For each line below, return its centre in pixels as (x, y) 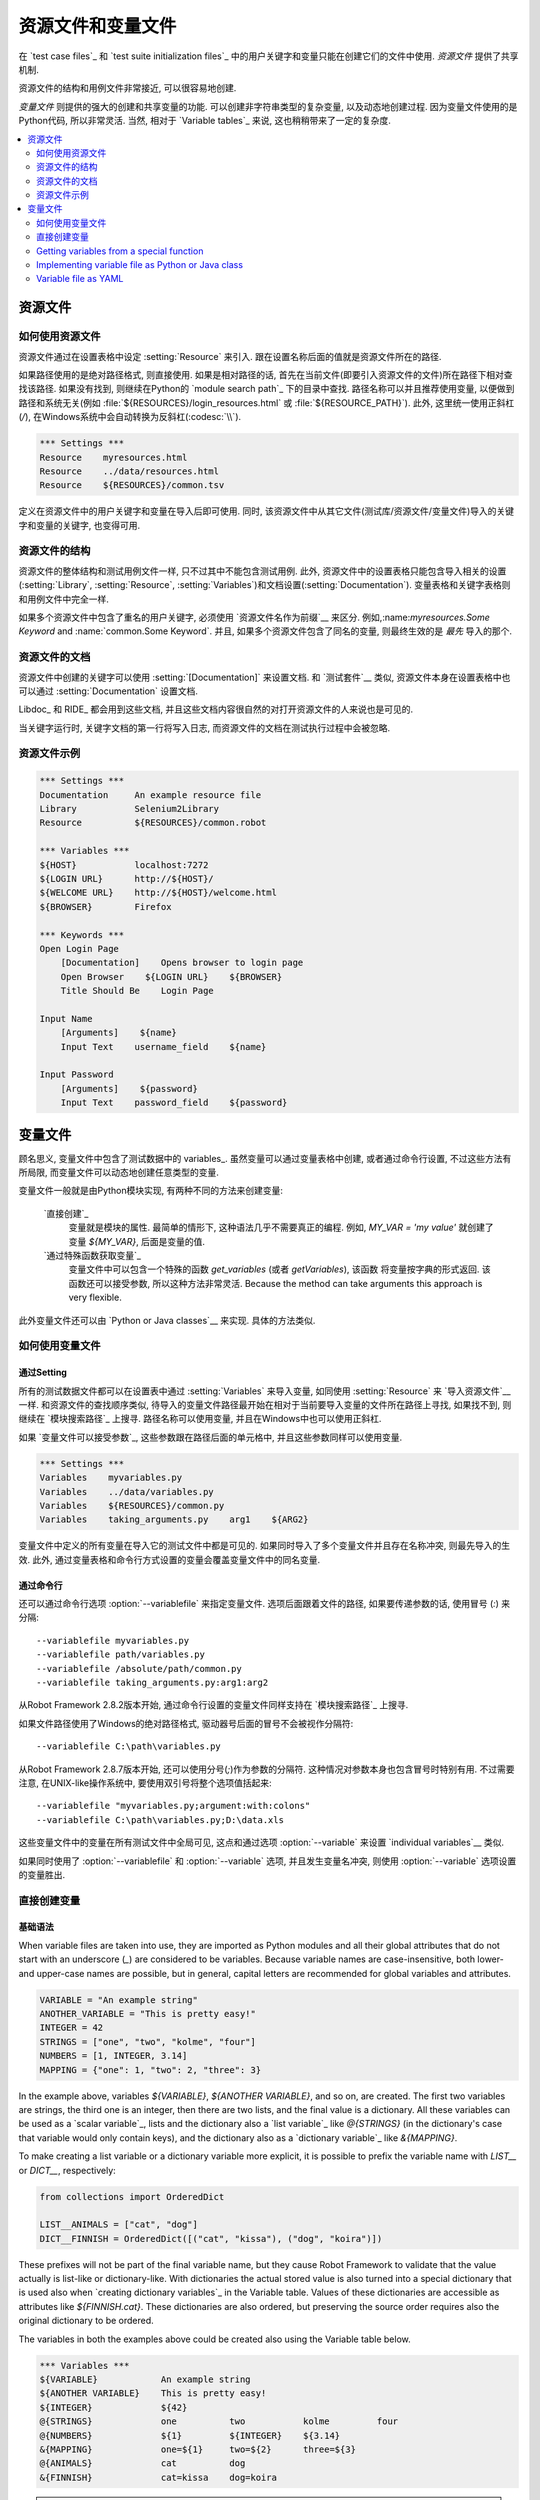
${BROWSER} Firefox (105, 906)
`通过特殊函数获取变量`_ (92, 1256)
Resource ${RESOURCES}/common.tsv (132, 485)
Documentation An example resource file (150, 794)
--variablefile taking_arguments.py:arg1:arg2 (152, 1682)
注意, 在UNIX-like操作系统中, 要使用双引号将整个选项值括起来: (145, 1782)
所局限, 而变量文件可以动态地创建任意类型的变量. (119, 1172)
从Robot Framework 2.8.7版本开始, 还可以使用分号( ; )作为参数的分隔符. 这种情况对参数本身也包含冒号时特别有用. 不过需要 (266, 1769)
